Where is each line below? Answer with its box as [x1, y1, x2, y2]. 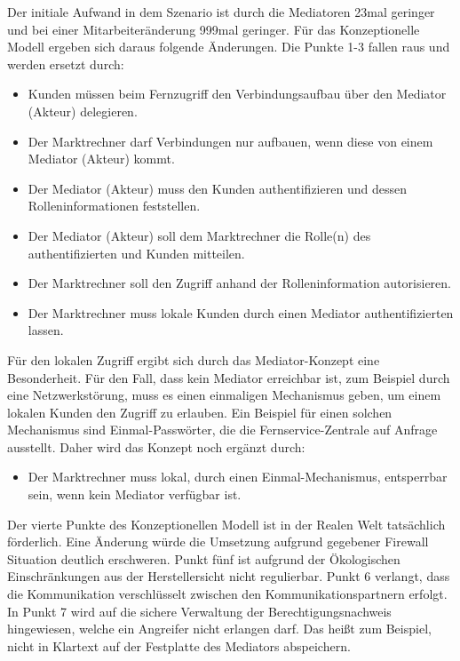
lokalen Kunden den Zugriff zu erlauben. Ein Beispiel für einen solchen [7, 402, 393, 421]
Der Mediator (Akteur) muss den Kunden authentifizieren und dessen [28, 179, 407, 197]
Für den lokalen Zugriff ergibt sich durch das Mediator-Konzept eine [7, 350, 380, 369]
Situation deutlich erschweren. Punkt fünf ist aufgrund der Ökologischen [7, 549, 401, 568]
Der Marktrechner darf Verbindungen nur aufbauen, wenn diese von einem [28, 131, 433, 150]
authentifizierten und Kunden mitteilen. [28, 243, 245, 262]
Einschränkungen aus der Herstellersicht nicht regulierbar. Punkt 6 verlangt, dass [7, 567, 450, 585]
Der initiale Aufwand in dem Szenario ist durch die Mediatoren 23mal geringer [7, 3, 435, 20]
